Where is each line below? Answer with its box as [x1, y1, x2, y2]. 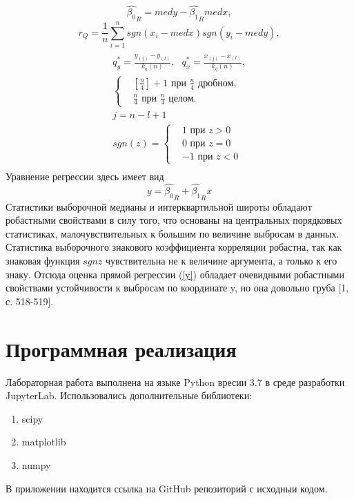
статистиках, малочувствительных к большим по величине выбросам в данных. [6, 226, 340, 240]
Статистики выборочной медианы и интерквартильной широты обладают [6, 199, 312, 213]
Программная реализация [6, 334, 237, 363]
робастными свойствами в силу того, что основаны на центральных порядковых [6, 213, 342, 227]
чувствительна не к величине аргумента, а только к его [106, 253, 337, 268]
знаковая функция [6, 253, 80, 268]
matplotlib [21, 434, 66, 449]
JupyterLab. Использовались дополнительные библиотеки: [6, 388, 253, 403]
